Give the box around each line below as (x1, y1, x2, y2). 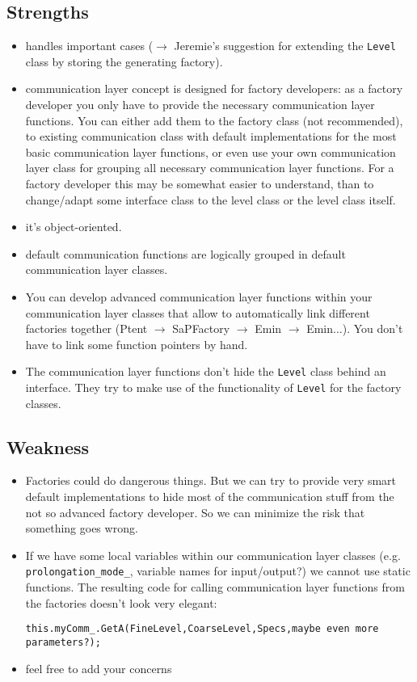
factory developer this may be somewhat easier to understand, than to (25, 175, 374, 192)
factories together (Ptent (25, 320, 148, 337)
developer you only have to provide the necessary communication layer (25, 96, 375, 113)
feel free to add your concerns (25, 659, 172, 676)
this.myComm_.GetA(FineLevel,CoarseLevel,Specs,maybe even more (25, 623, 379, 635)
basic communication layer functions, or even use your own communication (25, 143, 396, 160)
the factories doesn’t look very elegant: (25, 594, 217, 611)
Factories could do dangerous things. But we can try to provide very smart (25, 472, 397, 489)
